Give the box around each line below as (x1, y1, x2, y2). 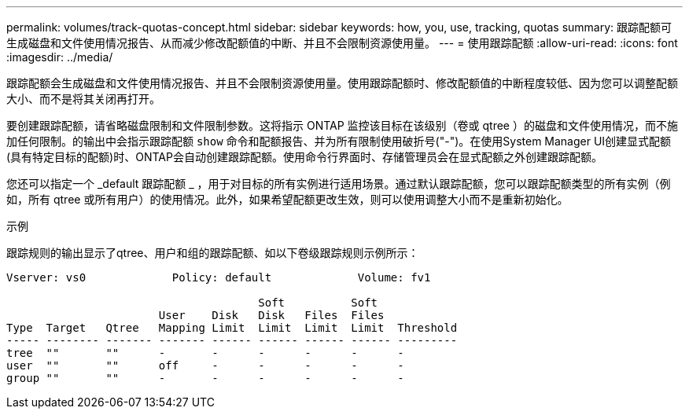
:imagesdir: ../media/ (6, 50, 113, 64)
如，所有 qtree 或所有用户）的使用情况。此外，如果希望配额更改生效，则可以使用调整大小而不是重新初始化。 (6, 193, 569, 206)
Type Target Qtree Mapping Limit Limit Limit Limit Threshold (6, 321, 458, 334)
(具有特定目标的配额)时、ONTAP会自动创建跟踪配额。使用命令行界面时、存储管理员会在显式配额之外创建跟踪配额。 (6, 150, 602, 163)
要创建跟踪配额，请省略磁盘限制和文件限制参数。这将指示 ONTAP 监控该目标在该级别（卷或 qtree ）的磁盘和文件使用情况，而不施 (6, 119, 678, 132)
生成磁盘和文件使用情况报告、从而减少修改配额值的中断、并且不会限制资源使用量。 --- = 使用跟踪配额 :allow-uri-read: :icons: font (6, 36, 678, 50)
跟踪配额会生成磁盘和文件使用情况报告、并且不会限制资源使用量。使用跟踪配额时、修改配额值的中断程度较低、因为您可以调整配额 (6, 76, 678, 90)
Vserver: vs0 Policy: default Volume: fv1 (6, 271, 431, 284)
